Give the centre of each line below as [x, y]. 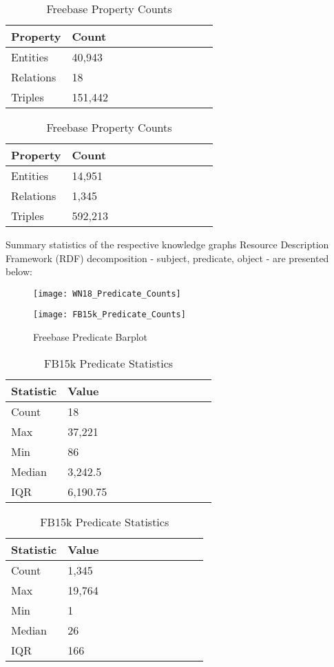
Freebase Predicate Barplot [91, 337]
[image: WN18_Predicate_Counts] [107, 293]
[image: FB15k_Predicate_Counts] [109, 315]
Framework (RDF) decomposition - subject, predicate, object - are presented [167, 258]
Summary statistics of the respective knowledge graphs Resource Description [167, 244]
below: [19, 271]
